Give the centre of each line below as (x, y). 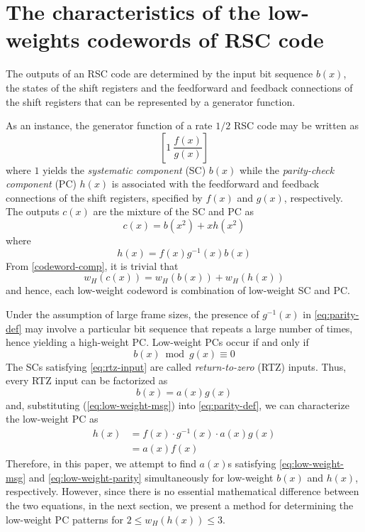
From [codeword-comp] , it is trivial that (92, 265)
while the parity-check (287, 169)
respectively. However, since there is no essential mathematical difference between (182, 491)
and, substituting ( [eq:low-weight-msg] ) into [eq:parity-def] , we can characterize (178, 405)
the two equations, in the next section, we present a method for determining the (180, 505)
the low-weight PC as (52, 419)
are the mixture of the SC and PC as (174, 211)
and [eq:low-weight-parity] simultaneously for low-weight (151, 477)
